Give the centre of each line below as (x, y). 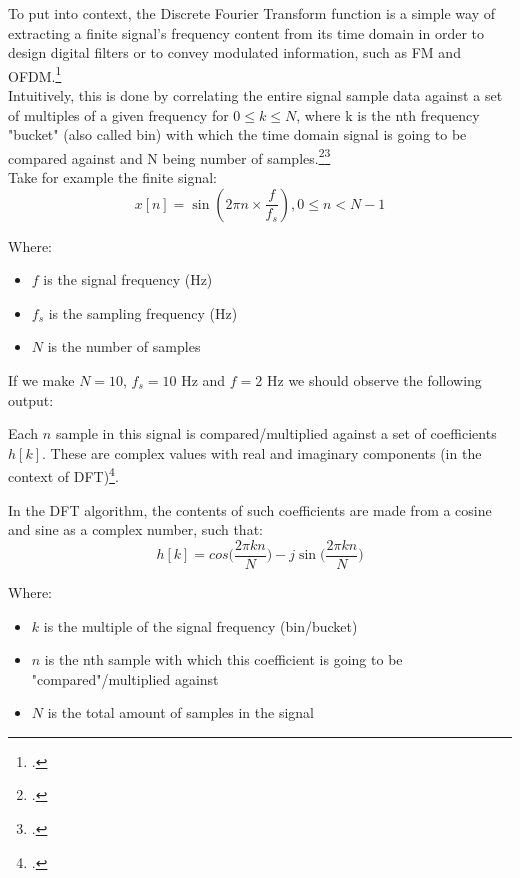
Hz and (203, 380)
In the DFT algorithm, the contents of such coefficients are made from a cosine (250, 509)
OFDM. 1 (35, 74)
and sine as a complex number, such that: (135, 529)
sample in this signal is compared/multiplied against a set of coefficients (276, 433)
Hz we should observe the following (374, 380)
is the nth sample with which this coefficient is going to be (223, 659)
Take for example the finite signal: (112, 177)
